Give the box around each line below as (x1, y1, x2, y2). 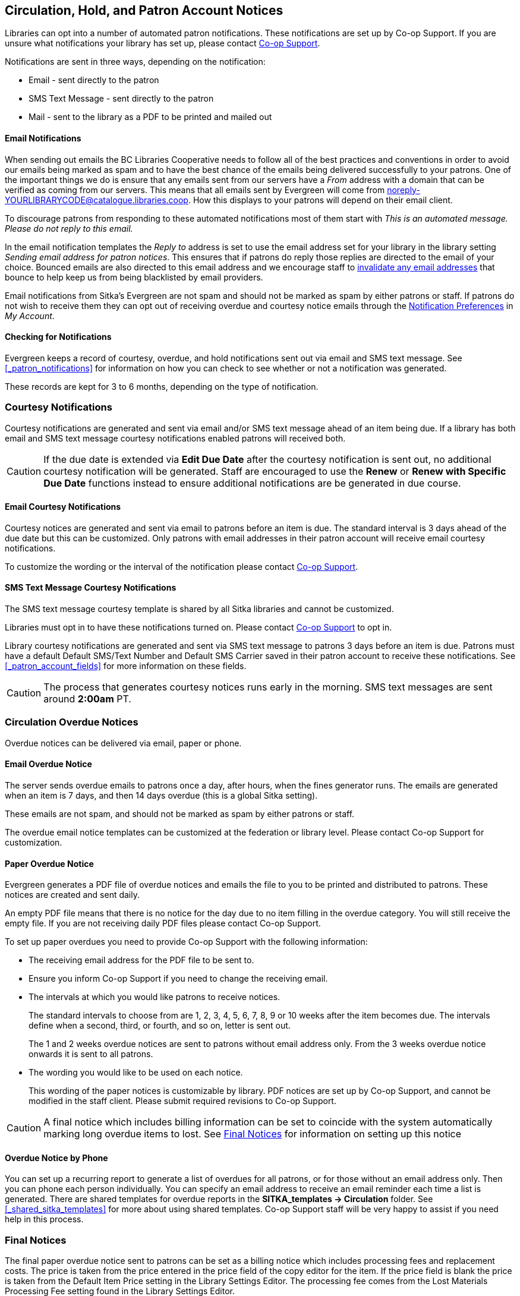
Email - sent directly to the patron (29, 75, 159, 86)
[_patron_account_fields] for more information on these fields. (5, 661, 247, 671)
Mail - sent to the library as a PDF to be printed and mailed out (29, 112, 272, 122)
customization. (5, 837, 62, 848)
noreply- (387, 184, 420, 195)
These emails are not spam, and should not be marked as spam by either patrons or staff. (5, 809, 355, 819)
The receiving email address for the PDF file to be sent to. (29, 955, 254, 966)
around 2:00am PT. (43, 693, 131, 705)
